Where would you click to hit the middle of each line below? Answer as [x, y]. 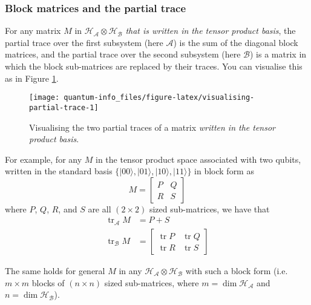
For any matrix [33, 31]
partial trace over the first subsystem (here [84, 42]
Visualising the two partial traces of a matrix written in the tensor [152, 127]
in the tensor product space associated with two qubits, [198, 159]
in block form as [224, 171]
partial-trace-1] [64, 107]
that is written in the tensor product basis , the [211, 31]
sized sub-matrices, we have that [209, 208]
